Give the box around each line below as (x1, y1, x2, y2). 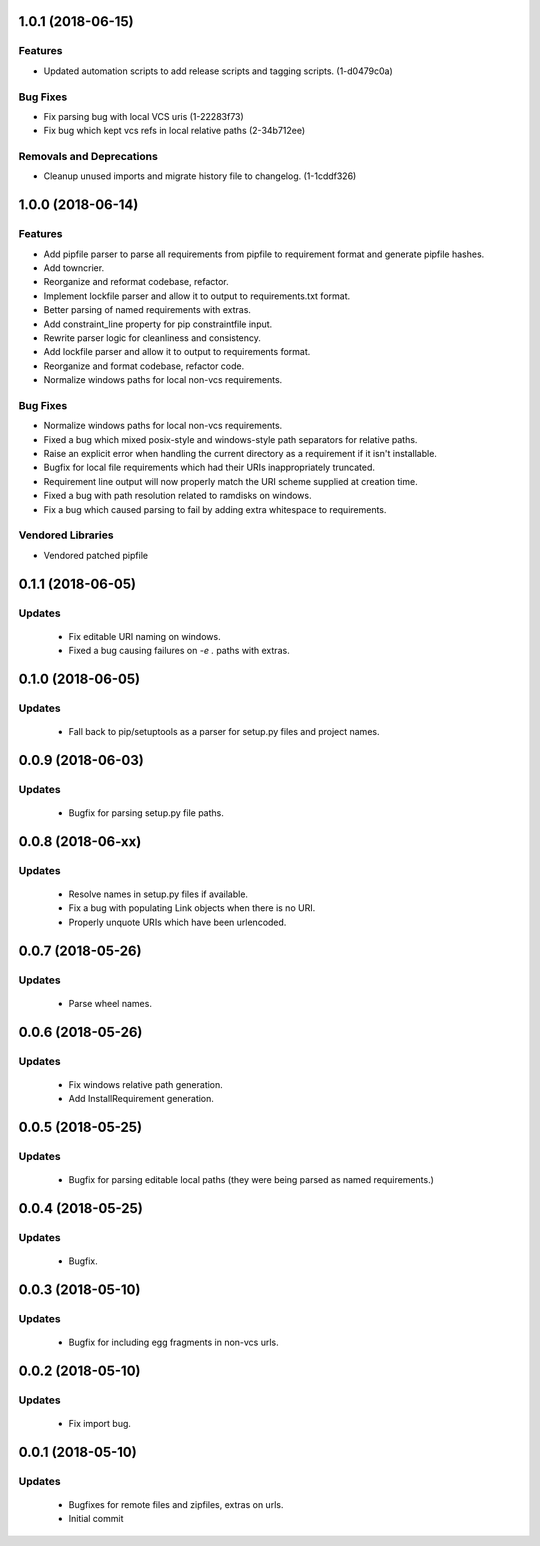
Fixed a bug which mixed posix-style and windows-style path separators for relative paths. (43, 433, 418, 445)
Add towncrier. (43, 261, 105, 274)
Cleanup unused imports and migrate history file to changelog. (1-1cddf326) (43, 170, 357, 182)
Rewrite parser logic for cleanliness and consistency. (43, 331, 262, 344)
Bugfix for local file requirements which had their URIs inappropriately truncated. (43, 461, 375, 474)
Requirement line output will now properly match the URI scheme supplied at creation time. (43, 475, 419, 487)
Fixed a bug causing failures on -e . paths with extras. (68, 645, 290, 657)
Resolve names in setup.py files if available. (68, 888, 249, 900)
